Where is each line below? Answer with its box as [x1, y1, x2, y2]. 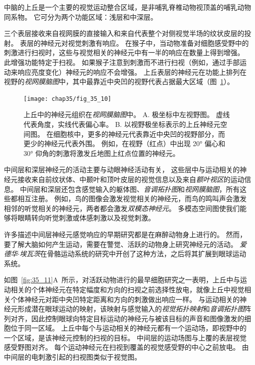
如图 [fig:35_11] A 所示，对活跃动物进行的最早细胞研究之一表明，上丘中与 [4, 274, 240, 285]
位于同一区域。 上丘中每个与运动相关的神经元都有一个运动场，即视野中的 [10, 323, 247, 333]
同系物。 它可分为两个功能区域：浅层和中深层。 [4, 11, 157, 22]
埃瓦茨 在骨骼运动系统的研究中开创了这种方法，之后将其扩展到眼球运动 [19, 248, 246, 259]
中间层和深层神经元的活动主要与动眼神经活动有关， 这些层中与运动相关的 [4, 164, 240, 175]
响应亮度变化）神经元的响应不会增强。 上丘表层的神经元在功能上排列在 [17, 66, 247, 77]
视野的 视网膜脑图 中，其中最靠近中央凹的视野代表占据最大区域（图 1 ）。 [4, 76, 234, 87]
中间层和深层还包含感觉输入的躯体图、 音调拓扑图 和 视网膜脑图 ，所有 [20, 183, 240, 194]
